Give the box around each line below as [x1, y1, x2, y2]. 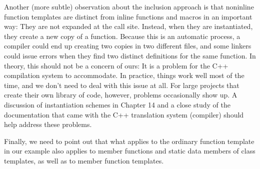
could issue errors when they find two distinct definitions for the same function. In [4, 50, 256, 60]
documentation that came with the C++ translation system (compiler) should [4, 109, 244, 119]
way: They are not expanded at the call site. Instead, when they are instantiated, [4, 21, 253, 31]
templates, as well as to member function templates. [4, 155, 164, 165]
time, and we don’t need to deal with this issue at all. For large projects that [4, 79, 239, 90]
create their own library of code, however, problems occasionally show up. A [4, 89, 237, 100]
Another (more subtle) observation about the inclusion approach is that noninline [4, 1, 254, 11]
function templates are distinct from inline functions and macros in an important [4, 11, 252, 21]
